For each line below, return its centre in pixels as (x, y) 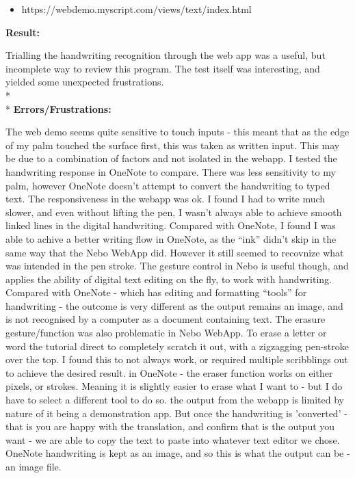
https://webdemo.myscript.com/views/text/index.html (136, 9)
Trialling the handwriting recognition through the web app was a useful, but (166, 55)
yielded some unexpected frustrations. (85, 82)
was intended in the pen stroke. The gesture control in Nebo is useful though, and (177, 266)
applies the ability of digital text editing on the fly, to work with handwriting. (169, 279)
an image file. (34, 466)
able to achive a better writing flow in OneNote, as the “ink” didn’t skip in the (171, 238)
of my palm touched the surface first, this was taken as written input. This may (173, 145)
